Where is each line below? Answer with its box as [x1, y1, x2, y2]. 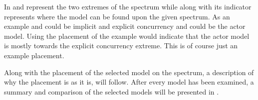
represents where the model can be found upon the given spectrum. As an [4, 11, 230, 21]
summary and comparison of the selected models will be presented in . [4, 86, 219, 97]
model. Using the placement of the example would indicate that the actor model [4, 30, 250, 41]
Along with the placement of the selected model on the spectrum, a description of [4, 67, 254, 77]
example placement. [4, 50, 64, 60]
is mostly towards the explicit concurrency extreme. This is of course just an [4, 40, 238, 51]
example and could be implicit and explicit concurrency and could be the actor [4, 21, 246, 31]
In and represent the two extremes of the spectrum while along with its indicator [4, 1, 252, 11]
